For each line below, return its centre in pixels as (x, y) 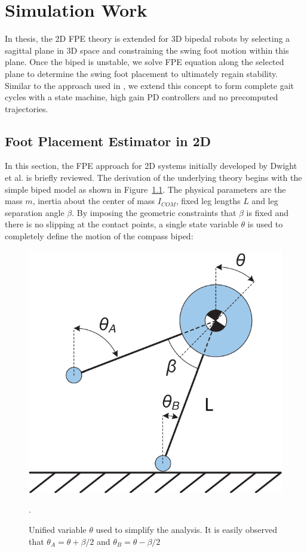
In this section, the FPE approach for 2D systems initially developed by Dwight (151, 166)
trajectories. (27, 108)
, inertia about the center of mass (94, 201)
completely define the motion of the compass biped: (99, 236)
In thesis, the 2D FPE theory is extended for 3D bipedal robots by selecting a (148, 38)
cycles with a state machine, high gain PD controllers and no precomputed (142, 97)
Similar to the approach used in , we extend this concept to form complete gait (150, 85)
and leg (265, 201)
